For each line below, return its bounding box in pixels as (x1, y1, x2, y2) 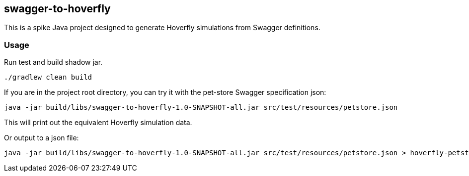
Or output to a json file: (4, 133, 79, 142)
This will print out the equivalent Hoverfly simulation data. (4, 118, 192, 127)
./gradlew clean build (4, 73, 92, 82)
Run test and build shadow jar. (4, 58, 103, 67)
